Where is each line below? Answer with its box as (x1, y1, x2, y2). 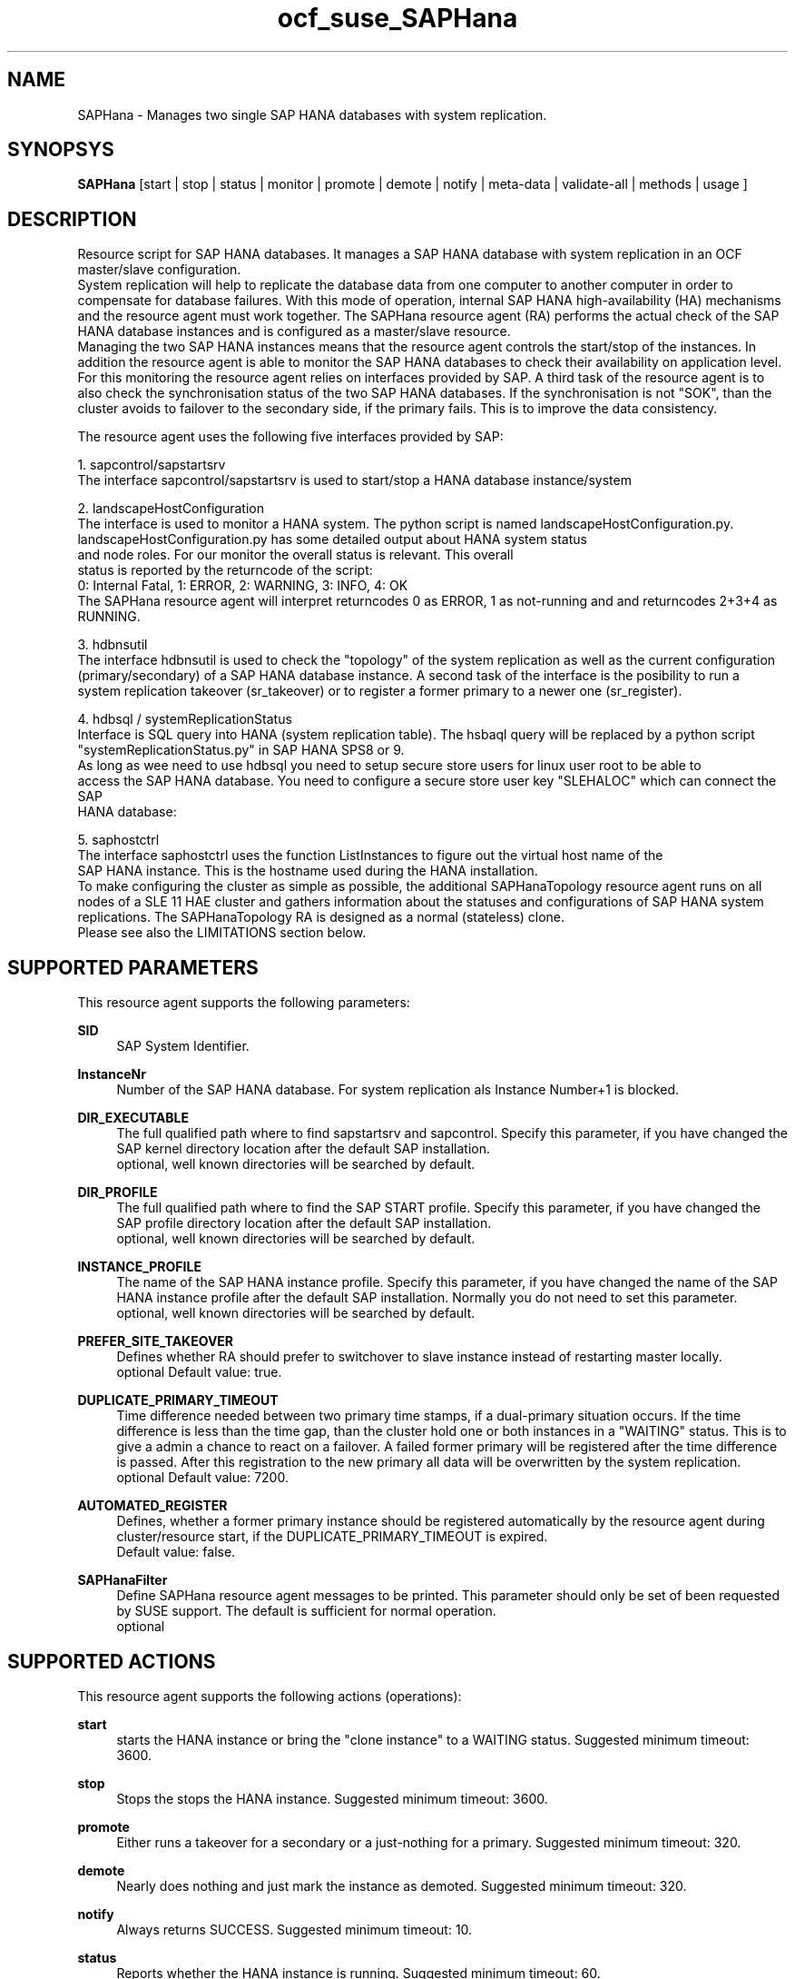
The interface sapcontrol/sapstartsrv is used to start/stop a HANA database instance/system (77, 472, 632, 489)
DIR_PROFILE (77, 1184, 158, 1201)
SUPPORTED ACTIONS (7, 1649, 216, 1673)
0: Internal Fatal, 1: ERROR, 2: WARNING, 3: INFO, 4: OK (77, 578, 408, 594)
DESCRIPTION (7, 207, 137, 231)
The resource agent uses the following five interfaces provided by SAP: (77, 429, 504, 445)
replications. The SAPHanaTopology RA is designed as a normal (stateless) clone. (77, 909, 565, 925)
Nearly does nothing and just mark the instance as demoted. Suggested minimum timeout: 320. (116, 1877, 687, 1894)
